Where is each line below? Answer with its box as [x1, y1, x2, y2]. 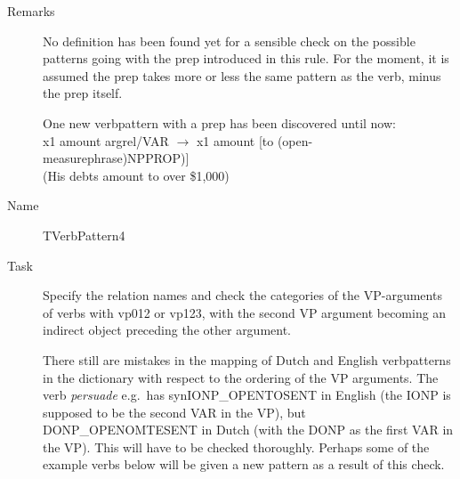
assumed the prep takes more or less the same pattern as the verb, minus [43, 66, 441, 85]
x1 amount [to [196, 131, 274, 150]
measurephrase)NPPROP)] [43, 149, 190, 167]
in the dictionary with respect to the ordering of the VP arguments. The [43, 368, 439, 386]
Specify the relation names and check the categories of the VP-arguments [43, 286, 442, 304]
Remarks [7, 2, 55, 20]
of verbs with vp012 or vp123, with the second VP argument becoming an [43, 303, 447, 321]
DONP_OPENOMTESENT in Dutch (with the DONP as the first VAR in [43, 420, 454, 439]
